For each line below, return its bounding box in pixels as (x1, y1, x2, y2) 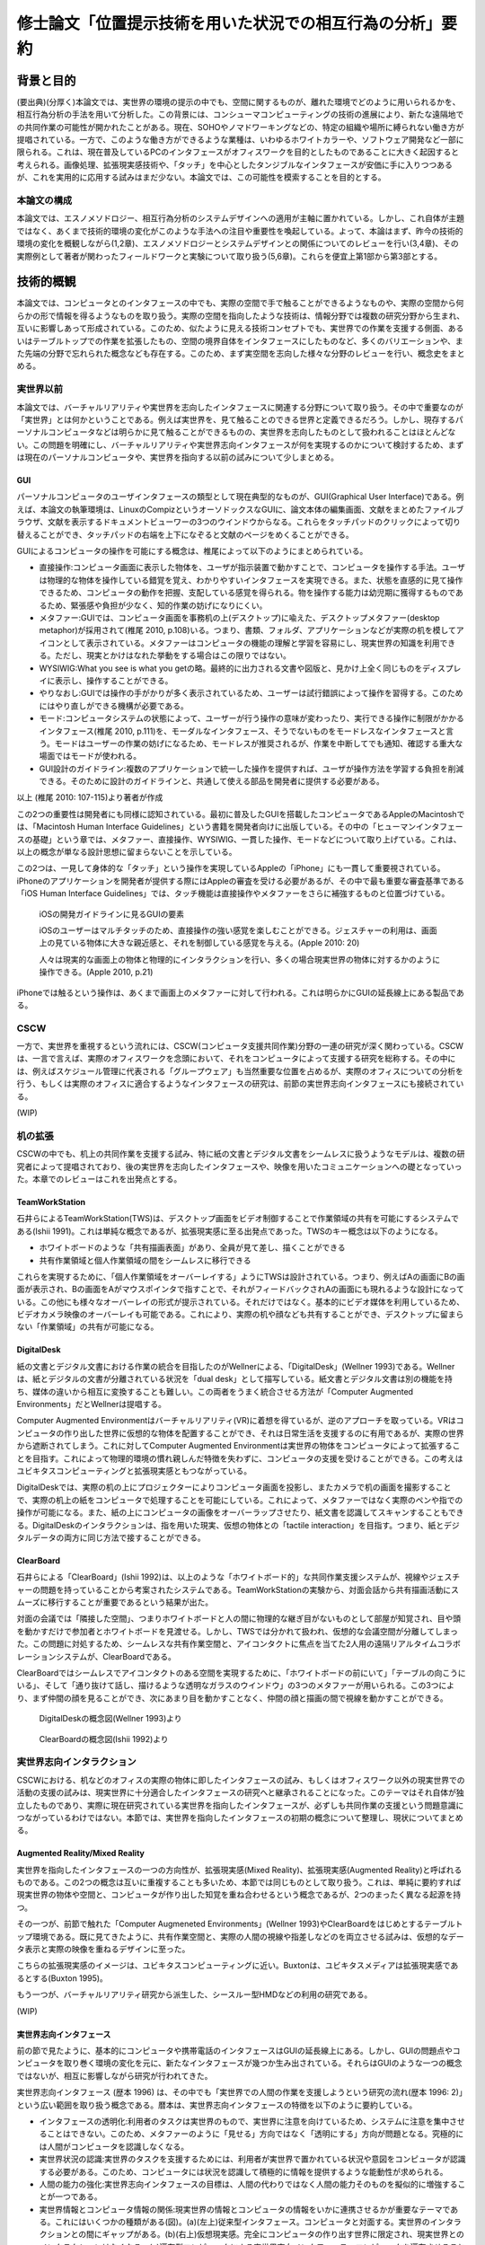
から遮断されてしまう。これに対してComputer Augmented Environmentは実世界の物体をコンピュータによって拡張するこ (16, 1440, 461, 1451)
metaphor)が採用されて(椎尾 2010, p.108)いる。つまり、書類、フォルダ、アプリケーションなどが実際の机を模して (39, 625, 457, 636)
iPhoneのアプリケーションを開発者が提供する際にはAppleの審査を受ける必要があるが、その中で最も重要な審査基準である (16, 876, 465, 886)
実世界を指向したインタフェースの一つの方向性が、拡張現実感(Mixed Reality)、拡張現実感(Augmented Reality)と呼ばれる (16, 1864, 463, 1875)
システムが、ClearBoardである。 (55, 1651, 177, 1661)
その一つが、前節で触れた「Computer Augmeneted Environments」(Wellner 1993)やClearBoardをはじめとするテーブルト (16, 1918, 463, 1930)
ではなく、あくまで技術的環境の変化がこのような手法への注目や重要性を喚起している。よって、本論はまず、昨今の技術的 (16, 225, 463, 236)
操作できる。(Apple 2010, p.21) (39, 966, 154, 978)
